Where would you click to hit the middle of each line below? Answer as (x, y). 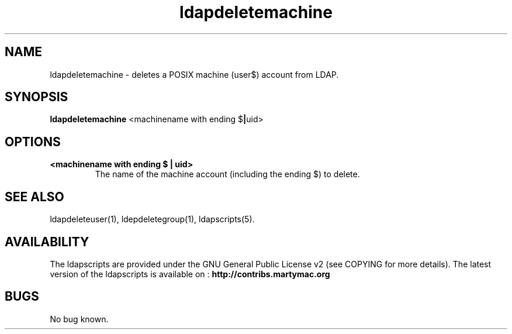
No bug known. (79, 319)
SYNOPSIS (37, 97)
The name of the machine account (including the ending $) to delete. (227, 174)
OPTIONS (33, 142)
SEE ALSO (34, 197)
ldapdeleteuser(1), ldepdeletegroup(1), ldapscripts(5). (152, 219)
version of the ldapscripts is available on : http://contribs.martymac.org (190, 274)
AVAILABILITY (47, 242)
